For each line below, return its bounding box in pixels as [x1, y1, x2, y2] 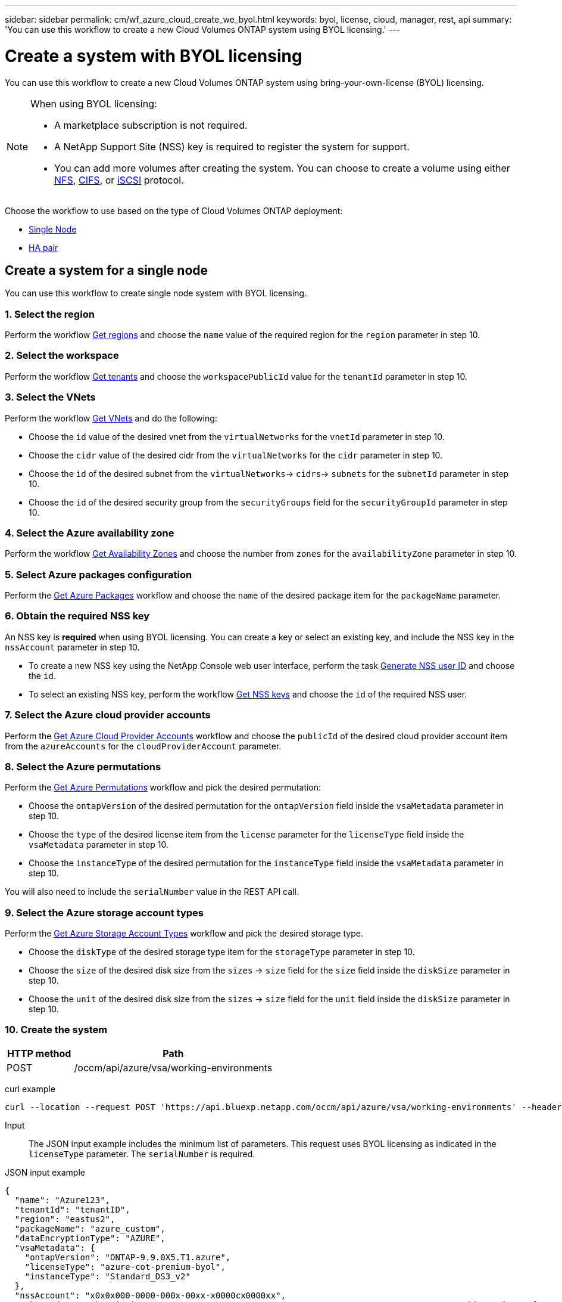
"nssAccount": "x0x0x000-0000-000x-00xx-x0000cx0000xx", [14, 1290, 286, 1300]
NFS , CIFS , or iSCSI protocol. [54, 173, 184, 186]
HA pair [29, 242, 58, 253]
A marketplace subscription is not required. [54, 119, 248, 131]
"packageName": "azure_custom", [14, 1223, 166, 1233]
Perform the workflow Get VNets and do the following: [5, 413, 217, 423]
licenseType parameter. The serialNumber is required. [29, 1148, 255, 1159]
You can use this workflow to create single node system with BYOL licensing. [5, 288, 307, 299]
